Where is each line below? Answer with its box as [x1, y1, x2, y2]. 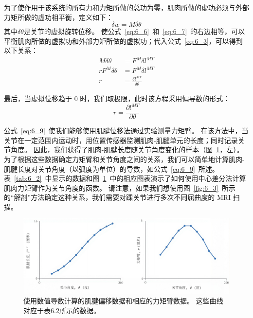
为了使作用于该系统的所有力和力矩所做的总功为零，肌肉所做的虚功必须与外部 [4, 2, 249, 12]
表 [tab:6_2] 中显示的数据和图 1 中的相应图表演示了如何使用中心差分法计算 [4, 173, 246, 183]
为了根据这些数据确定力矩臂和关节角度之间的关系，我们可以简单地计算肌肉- [4, 154, 245, 164]
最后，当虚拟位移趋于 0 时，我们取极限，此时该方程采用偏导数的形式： [4, 93, 230, 103]
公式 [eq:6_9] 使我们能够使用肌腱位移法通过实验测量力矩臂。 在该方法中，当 [4, 125, 249, 136]
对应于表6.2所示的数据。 [23, 305, 100, 315]
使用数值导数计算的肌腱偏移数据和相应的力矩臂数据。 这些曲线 [23, 295, 223, 305]
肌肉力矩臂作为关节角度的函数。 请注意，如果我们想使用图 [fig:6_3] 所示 [4, 182, 235, 193]
